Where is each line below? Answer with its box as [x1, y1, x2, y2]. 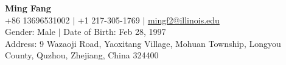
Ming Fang [5, 2, 51, 14]
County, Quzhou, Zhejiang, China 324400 [5, 49, 159, 61]
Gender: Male [5, 25, 55, 38]
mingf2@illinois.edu [147, 13, 220, 26]
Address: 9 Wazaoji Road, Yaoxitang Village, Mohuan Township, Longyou [5, 37, 281, 49]
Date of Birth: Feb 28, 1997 [63, 25, 166, 38]
